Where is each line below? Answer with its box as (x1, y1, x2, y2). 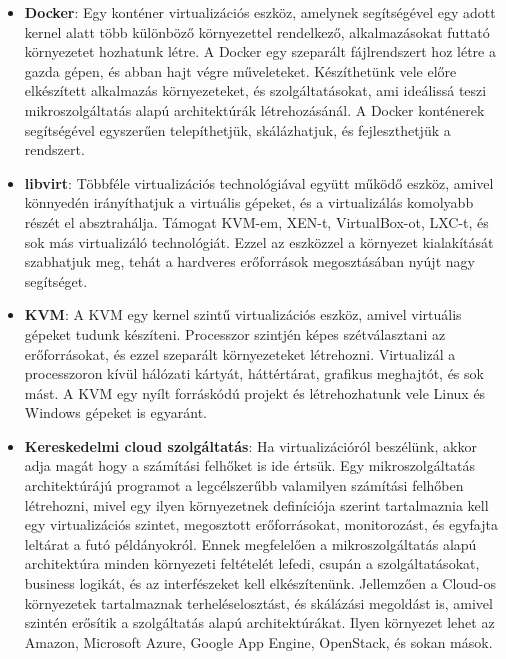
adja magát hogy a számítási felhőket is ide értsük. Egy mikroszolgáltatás (24, 455, 476, 476)
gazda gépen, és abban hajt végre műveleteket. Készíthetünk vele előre (24, 60, 457, 81)
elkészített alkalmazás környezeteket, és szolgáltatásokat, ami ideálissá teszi (24, 80, 487, 101)
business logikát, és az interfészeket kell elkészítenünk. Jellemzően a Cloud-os (24, 573, 497, 594)
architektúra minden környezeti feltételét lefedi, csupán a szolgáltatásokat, (24, 553, 480, 574)
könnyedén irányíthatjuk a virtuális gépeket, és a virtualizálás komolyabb (24, 192, 474, 213)
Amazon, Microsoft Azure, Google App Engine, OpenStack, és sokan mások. (24, 631, 493, 652)
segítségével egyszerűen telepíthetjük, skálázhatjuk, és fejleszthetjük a (24, 119, 451, 140)
